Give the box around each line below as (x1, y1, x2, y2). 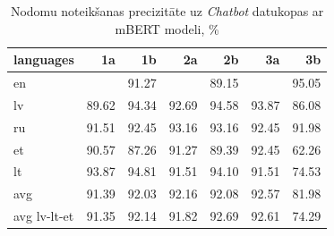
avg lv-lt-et (13, 206, 74, 225)
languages (13, 50, 74, 69)
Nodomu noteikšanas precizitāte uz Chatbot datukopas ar (10, 2, 324, 20)
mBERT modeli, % (115, 19, 219, 38)
